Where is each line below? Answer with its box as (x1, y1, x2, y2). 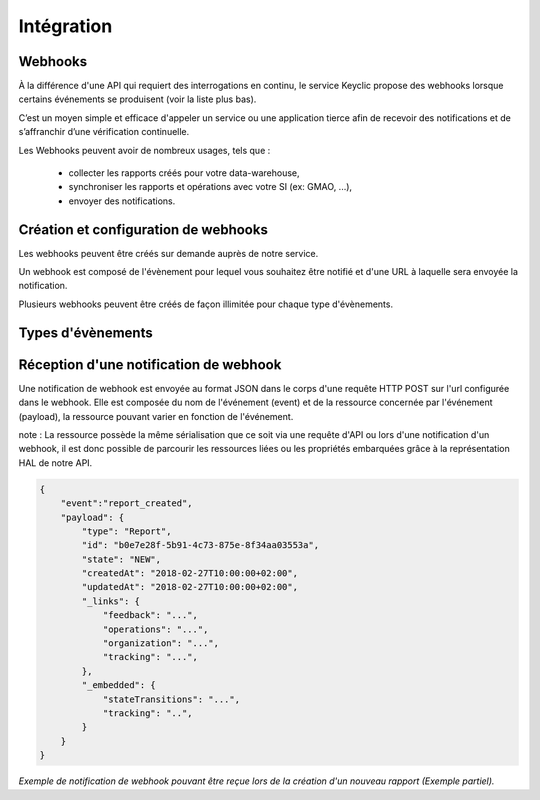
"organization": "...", (102, 638, 220, 649)
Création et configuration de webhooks (18, 221, 269, 238)
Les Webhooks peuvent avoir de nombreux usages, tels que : (18, 144, 271, 156)
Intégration (18, 15, 113, 37)
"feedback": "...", (102, 610, 199, 621)
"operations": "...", (102, 623, 209, 635)
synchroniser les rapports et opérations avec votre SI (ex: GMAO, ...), (68, 181, 353, 193)
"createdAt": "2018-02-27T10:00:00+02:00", (81, 568, 299, 579)
